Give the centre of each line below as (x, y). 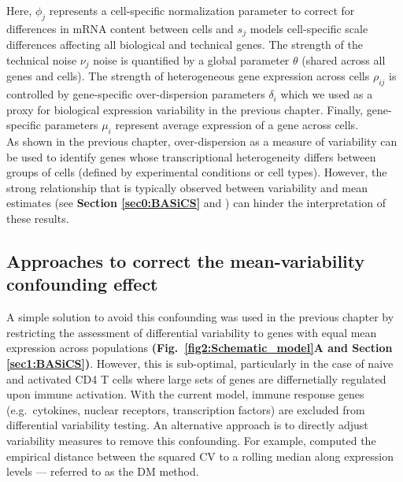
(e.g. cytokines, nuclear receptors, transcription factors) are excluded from (186, 409)
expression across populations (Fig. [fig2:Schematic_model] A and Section (200, 348)
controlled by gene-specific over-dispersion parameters (136, 94)
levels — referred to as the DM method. (103, 471)
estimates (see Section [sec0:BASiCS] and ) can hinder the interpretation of (196, 203)
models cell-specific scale (309, 28)
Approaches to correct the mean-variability (186, 261)
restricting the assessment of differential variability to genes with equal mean (192, 332)
